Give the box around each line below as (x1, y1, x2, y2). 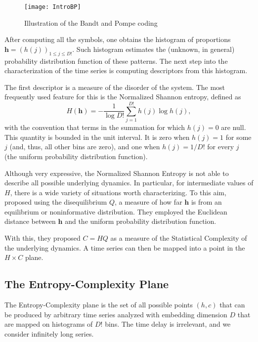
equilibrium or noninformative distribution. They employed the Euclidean (4, 206, 227, 216)
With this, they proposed (4, 233, 81, 243)
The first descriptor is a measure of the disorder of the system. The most (4, 82, 225, 92)
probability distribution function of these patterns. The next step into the (4, 55, 228, 66)
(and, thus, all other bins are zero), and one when (9, 141, 160, 152)
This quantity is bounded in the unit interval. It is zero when (4, 131, 190, 142)
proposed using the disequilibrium (4, 197, 107, 207)
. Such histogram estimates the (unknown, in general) (72, 43, 235, 54)
